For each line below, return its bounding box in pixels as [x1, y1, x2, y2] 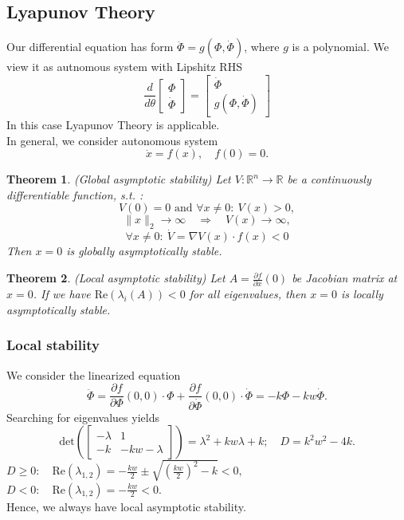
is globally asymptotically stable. [66, 242, 222, 259]
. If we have [33, 286, 91, 302]
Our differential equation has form [6, 38, 174, 55]
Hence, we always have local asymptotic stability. [6, 498, 246, 514]
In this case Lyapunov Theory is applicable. [6, 116, 220, 133]
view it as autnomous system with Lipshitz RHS [6, 58, 242, 75]
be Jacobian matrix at [292, 270, 398, 286]
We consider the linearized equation [6, 366, 181, 383]
